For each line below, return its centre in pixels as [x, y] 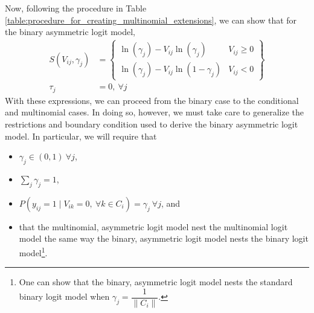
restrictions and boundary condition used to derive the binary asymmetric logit [152, 124]
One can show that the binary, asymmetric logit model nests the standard [156, 282]
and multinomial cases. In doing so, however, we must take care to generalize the [155, 112]
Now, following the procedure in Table [76, 8]
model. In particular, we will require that [81, 136]
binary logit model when [64, 296]
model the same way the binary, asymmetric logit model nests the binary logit [164, 238]
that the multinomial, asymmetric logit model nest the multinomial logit [153, 226]
